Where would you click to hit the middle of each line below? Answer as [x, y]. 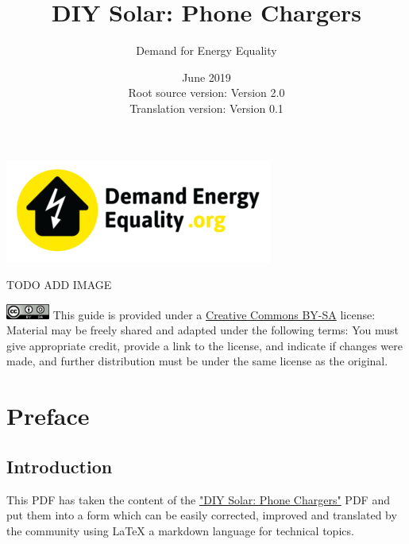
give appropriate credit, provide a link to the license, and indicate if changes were [204, 345]
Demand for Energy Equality [206, 50]
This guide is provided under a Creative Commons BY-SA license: [214, 314]
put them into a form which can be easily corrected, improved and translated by [202, 515]
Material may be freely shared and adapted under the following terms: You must [203, 330]
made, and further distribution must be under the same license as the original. [197, 361]
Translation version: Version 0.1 [206, 108]
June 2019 [206, 77]
